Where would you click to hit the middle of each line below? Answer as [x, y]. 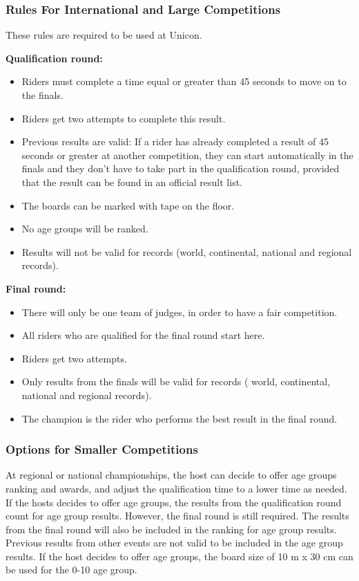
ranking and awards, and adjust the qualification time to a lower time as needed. [176, 488]
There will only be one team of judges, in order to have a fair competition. [179, 312]
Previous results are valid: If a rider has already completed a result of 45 [175, 141]
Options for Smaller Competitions [102, 449]
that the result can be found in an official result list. [132, 182]
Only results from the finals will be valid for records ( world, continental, [176, 381]
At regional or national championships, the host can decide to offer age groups [171, 475]
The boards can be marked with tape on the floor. [128, 205]
